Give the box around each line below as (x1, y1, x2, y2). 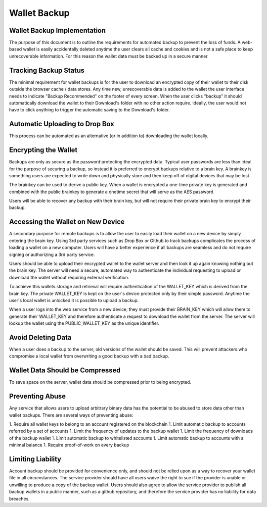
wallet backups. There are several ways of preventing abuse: (9, 412, 133, 418)
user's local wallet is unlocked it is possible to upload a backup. (9, 297, 139, 303)
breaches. (9, 496, 30, 502)
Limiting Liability (9, 455, 61, 463)
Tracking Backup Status (9, 66, 85, 74)
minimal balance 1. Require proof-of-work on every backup (9, 442, 130, 448)
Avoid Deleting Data (9, 333, 72, 342)
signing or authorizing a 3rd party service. (9, 252, 95, 257)
